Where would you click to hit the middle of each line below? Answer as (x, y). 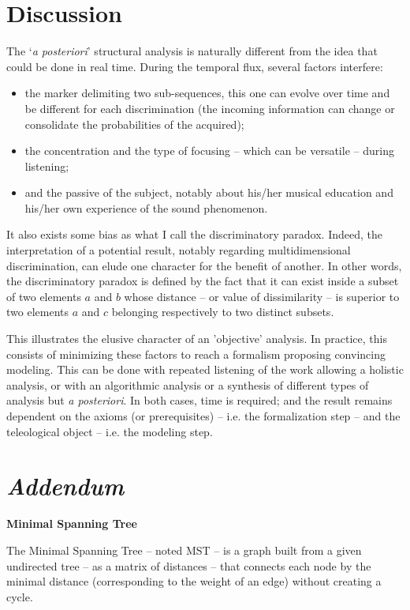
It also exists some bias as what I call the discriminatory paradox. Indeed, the (195, 234)
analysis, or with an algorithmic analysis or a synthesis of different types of (188, 384)
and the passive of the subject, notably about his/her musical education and (209, 192)
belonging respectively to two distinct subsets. (223, 312)
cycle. (20, 596)
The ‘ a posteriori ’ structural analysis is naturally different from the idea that (192, 51)
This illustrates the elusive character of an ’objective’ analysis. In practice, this (197, 339)
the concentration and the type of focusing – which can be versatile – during (209, 151)
